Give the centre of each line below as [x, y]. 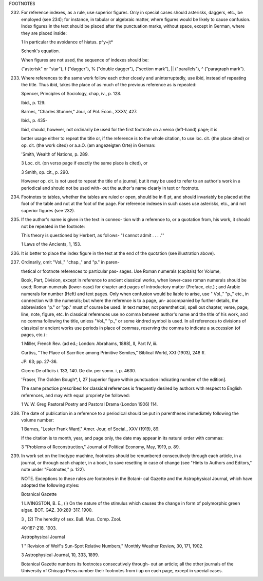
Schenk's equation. [41, 51]
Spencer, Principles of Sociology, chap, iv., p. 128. [71, 94]
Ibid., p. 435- [34, 120]
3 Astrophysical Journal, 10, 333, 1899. [60, 555]
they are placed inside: [44, 33]
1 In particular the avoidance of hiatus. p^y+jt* [67, 42]
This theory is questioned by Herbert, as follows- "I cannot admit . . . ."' [93, 235]
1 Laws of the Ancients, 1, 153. [51, 244]
